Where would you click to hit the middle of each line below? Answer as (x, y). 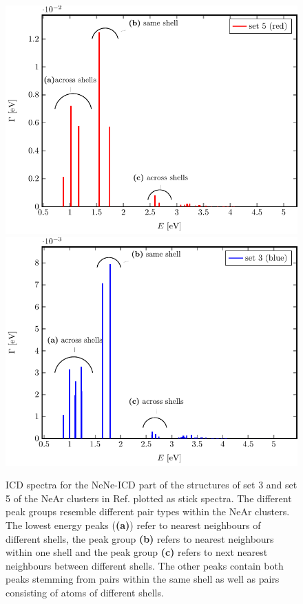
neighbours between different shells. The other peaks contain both (145, 565)
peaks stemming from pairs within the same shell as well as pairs (143, 579)
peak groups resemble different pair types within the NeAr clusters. (148, 511)
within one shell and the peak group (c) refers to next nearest (137, 552)
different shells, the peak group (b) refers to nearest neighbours (140, 538)
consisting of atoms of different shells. (85, 592)
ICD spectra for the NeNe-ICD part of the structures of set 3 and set (151, 485)
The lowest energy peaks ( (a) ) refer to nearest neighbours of (133, 525)
